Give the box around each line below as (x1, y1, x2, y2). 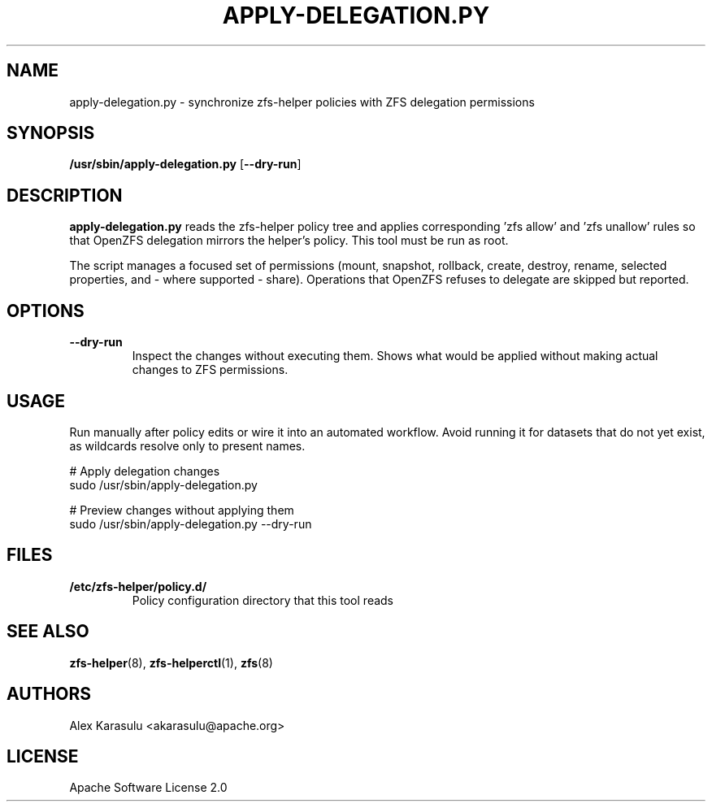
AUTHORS (7, 684, 92, 705)
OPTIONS (7, 300, 85, 321)
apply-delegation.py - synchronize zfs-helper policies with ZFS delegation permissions (69, 94, 535, 109)
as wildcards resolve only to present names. (69, 438, 306, 453)
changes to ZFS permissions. (132, 363, 289, 377)
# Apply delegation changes (69, 463, 220, 478)
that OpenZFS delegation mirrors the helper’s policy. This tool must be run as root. (69, 233, 509, 248)
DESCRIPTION (7, 185, 123, 206)
